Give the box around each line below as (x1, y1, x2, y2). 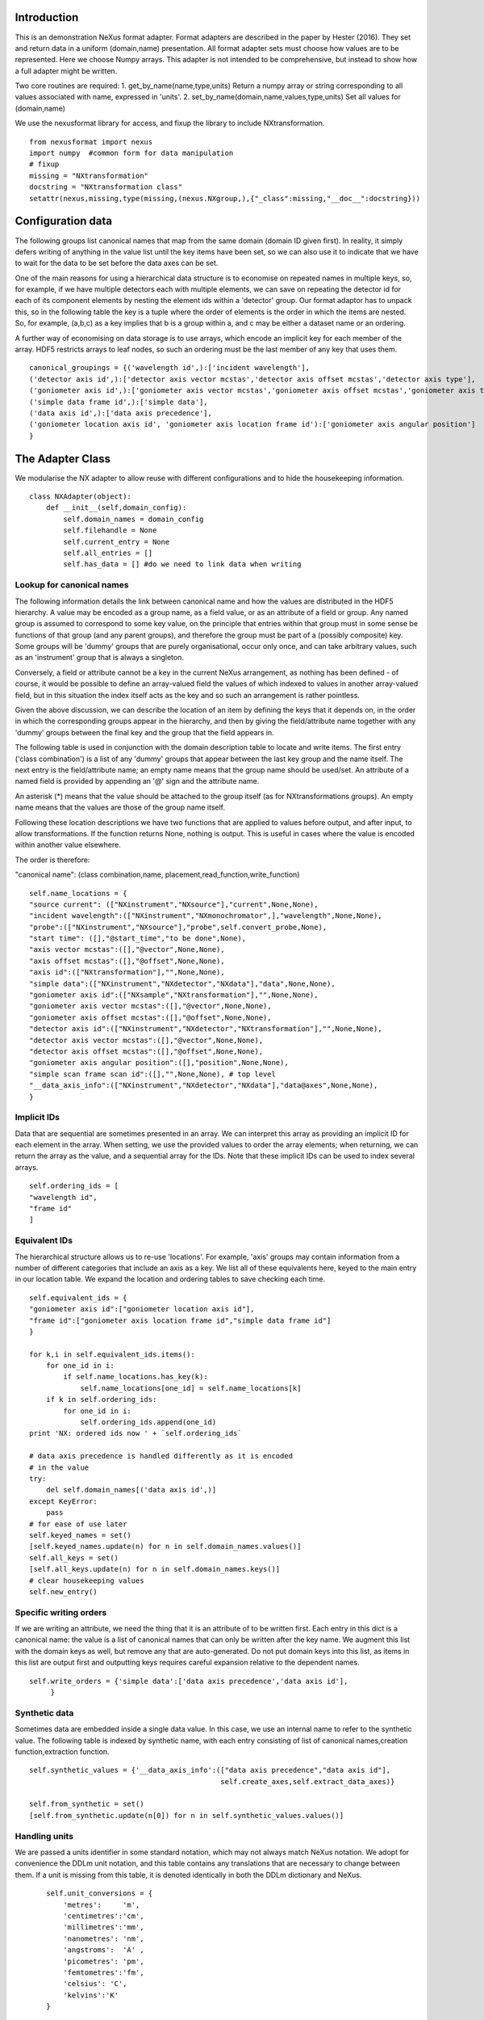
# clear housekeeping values (29, 1576, 144, 1585)
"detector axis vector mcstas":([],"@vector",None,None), (29, 1035, 264, 1045)
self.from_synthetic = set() (29, 1799, 144, 1809)
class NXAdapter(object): (29, 492, 132, 501)
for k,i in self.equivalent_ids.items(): (29, 1349, 195, 1359)
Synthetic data (15, 1707, 74, 1719)
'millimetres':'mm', (63, 1923, 144, 1932)
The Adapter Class (15, 452, 111, 465)
